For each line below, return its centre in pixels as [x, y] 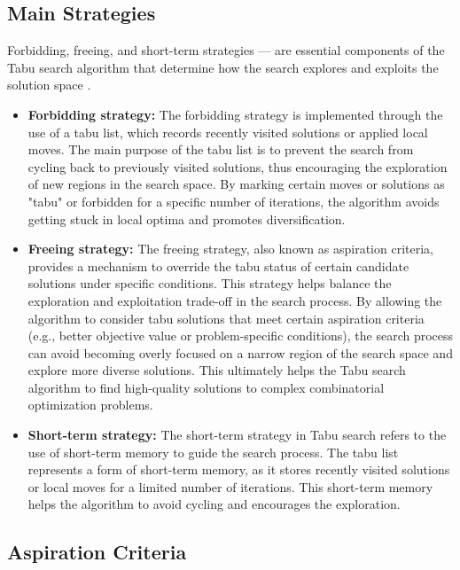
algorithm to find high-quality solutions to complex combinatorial [206, 387]
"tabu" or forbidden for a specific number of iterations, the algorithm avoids [234, 201]
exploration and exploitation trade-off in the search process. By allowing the [235, 300]
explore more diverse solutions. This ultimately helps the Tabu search [217, 370]
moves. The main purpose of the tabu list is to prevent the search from [221, 149]
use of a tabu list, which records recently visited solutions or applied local [228, 132]
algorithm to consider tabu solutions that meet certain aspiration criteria [226, 318]
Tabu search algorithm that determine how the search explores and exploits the [223, 67]
